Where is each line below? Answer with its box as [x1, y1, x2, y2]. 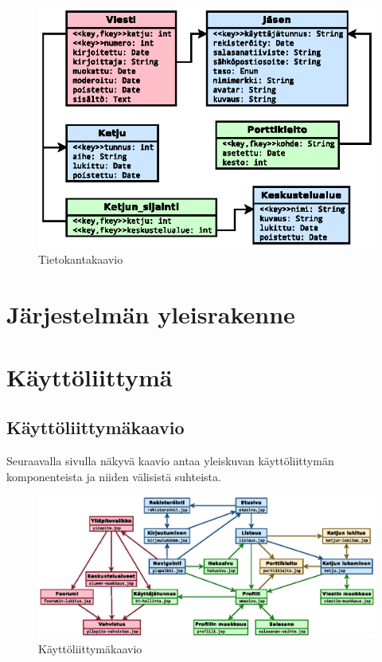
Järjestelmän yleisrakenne [6, 298, 295, 331]
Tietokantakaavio [38, 251, 123, 268]
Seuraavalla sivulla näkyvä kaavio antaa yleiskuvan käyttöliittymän [6, 452, 334, 468]
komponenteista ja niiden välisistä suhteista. [6, 468, 221, 484]
